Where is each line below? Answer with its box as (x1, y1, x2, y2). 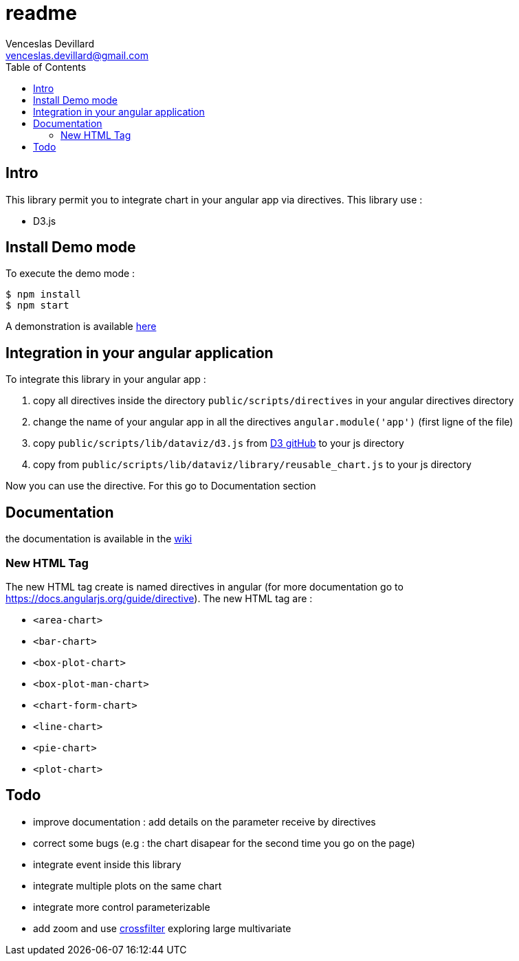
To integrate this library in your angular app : (5, 373, 206, 386)
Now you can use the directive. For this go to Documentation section (5, 480, 316, 492)
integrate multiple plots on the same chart (33, 879, 222, 892)
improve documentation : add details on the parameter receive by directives (33, 815, 376, 828)
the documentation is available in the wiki (5, 533, 192, 545)
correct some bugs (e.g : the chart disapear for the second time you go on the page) (33, 837, 415, 849)
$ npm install (5, 289, 81, 300)
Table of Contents (5, 60, 87, 73)
